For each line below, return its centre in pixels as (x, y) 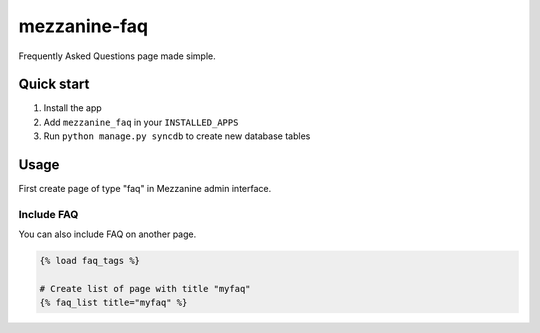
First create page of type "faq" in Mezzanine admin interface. (145, 189)
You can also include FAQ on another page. (107, 234)
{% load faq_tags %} (89, 261)
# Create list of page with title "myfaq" (145, 289)
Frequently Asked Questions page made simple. (117, 56)
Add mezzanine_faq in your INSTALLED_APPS (141, 122)
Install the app (72, 108)
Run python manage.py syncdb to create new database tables (177, 136)
